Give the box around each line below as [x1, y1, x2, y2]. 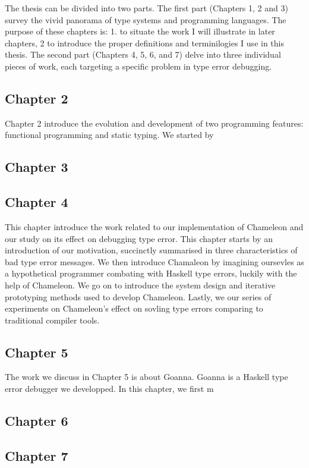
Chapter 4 [5, 193, 68, 211]
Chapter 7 [5, 446, 68, 464]
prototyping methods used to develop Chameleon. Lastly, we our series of [5, 290, 272, 303]
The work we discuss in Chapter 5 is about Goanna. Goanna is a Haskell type [5, 370, 288, 383]
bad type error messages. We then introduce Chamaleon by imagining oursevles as [5, 255, 304, 268]
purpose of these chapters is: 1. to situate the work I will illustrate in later [5, 25, 275, 37]
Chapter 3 [5, 158, 68, 176]
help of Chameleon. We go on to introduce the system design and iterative [5, 278, 276, 291]
